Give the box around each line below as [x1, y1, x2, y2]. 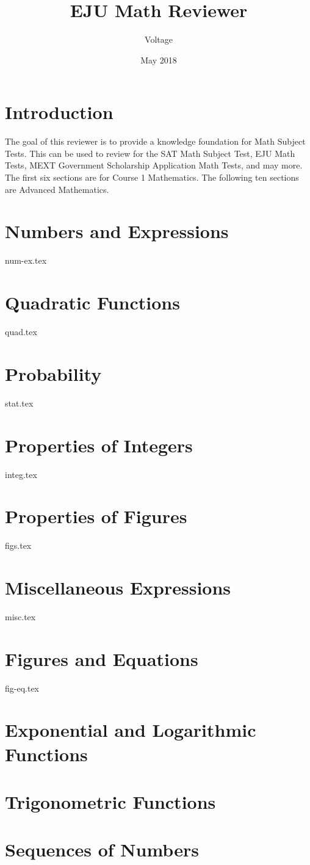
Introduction [5, 100, 114, 125]
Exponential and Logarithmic [5, 717, 256, 742]
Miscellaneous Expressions [5, 575, 231, 599]
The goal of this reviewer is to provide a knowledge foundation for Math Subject [5, 135, 306, 148]
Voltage [145, 33, 173, 46]
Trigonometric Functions [5, 789, 216, 814]
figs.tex [5, 539, 32, 552]
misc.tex [5, 610, 36, 623]
